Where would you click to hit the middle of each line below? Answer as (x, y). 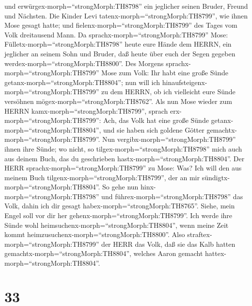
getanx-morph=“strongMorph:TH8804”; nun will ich (82, 82)
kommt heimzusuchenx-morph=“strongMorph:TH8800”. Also (95, 234)
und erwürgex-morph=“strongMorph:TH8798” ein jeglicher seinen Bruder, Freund (126, 6)
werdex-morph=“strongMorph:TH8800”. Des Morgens (84, 63)
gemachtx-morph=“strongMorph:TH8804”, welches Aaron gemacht (104, 253)
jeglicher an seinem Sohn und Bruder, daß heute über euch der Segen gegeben (120, 53)
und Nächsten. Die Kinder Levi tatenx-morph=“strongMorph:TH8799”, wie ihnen (126, 15)
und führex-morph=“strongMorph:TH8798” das (172, 196)
